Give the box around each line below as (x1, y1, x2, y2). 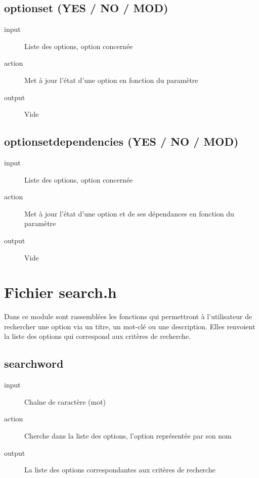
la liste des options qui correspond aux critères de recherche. (4, 331, 191, 341)
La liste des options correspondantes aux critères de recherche (24, 464, 215, 475)
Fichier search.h (4, 282, 117, 302)
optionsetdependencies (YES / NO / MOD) (4, 134, 239, 149)
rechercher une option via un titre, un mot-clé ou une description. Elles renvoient (4, 321, 255, 331)
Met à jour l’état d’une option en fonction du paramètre (24, 74, 198, 85)
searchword (4, 356, 64, 371)
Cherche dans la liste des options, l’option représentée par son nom (24, 430, 232, 441)
